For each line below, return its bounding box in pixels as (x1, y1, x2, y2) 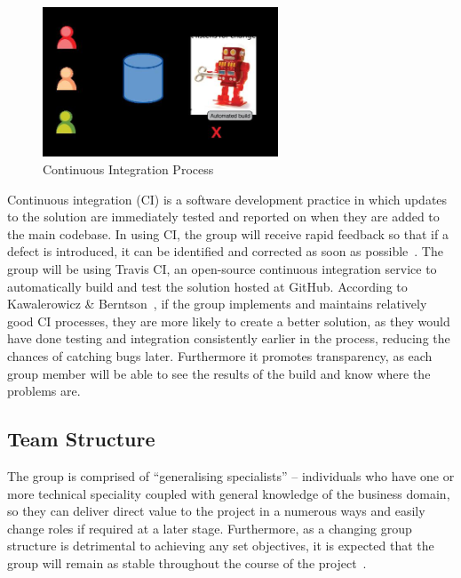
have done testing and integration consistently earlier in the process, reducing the (7, 329, 450, 348)
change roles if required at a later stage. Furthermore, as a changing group (7, 518, 412, 537)
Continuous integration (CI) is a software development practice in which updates (7, 189, 448, 208)
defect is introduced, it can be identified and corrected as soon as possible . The (7, 242, 443, 261)
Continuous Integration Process (43, 160, 214, 179)
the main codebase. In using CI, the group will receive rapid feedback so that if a (7, 224, 449, 243)
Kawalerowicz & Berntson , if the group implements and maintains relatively (7, 294, 427, 313)
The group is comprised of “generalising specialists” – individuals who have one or (7, 467, 455, 485)
